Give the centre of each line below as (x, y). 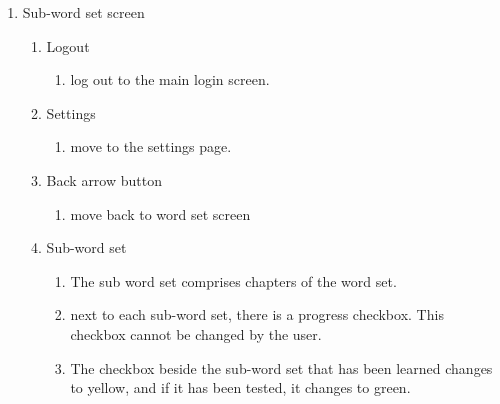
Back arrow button (104, 179)
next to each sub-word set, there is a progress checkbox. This (257, 314)
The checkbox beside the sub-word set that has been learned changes (281, 367)
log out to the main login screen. (170, 79)
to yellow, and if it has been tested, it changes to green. (240, 387)
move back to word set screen (160, 213)
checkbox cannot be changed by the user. (196, 333)
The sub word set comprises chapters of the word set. (233, 280)
